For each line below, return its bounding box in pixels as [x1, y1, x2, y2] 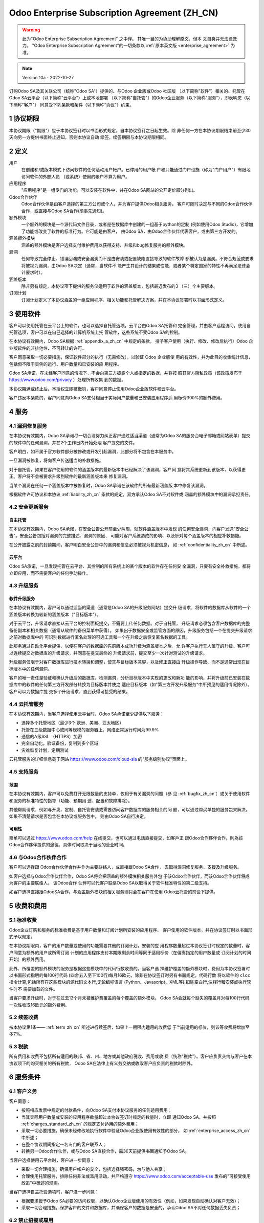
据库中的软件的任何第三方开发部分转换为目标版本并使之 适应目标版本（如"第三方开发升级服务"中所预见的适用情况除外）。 [9, 681, 252, 687]
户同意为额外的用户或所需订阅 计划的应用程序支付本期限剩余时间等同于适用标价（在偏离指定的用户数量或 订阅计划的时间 [9, 950, 251, 955]
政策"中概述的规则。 [21, 1180, 62, 1186]
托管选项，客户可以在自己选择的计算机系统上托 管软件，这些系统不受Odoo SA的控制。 [9, 329, 183, 335]
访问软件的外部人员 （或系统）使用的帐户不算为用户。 [21, 174, 130, 180]
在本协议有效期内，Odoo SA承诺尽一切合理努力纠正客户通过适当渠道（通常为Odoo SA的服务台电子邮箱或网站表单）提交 [9, 433, 251, 439]
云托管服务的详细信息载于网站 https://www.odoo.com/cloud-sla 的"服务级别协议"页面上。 [9, 756, 190, 762]
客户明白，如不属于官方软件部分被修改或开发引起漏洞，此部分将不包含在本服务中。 [9, 449, 176, 454]
